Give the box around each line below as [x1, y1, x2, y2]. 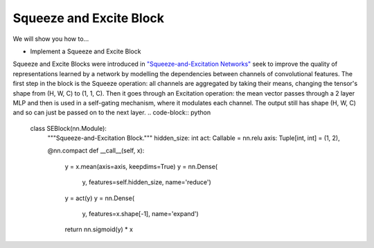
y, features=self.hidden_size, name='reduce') [82, 178, 211, 186]
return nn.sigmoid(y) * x [64, 225, 133, 233]
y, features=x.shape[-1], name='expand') [82, 210, 199, 218]
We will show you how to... [12, 35, 89, 43]
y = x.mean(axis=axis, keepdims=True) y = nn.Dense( [64, 162, 218, 170]
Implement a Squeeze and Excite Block [30, 47, 141, 55]
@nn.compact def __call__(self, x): [47, 146, 145, 155]
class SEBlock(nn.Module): [30, 124, 107, 132]
